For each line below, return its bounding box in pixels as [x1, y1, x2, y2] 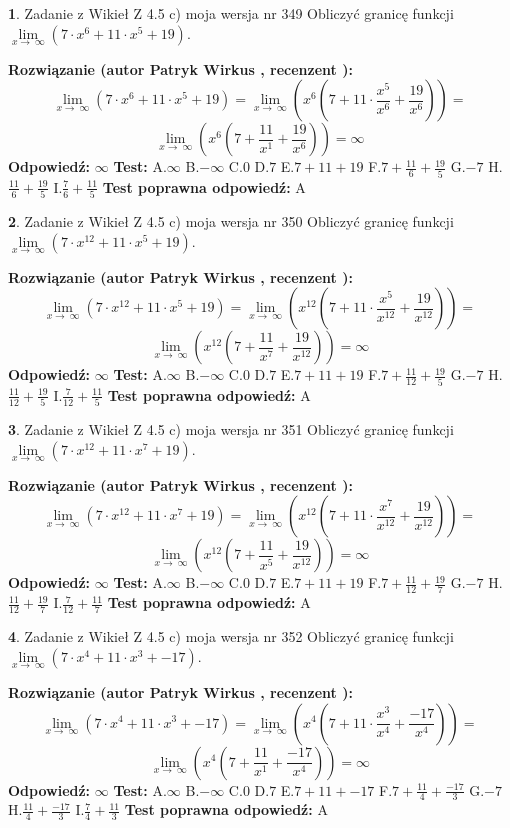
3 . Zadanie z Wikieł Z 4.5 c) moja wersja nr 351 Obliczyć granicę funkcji [8, 419, 454, 440]
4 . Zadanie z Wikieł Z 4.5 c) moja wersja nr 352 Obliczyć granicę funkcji [8, 626, 454, 647]
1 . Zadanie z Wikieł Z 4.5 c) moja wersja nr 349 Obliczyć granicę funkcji [8, 3, 454, 23]
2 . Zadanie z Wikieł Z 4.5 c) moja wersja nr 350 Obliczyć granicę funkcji [8, 211, 454, 232]
